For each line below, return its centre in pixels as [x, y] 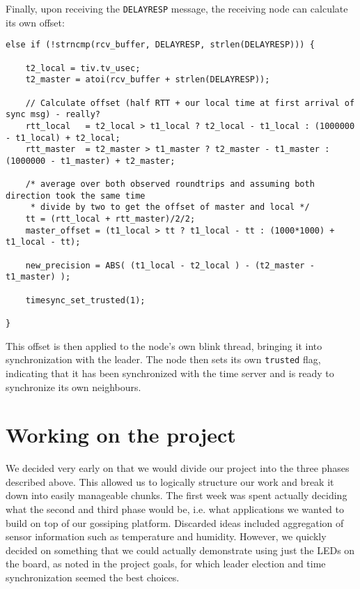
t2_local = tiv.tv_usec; [83, 68]
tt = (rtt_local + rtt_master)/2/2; [110, 219]
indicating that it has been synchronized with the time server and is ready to [170, 373]
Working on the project [121, 435]
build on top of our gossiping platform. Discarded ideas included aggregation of [175, 522]
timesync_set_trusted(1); [85, 300]
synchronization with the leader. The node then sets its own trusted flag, [163, 359]
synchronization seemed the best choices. [93, 577]
